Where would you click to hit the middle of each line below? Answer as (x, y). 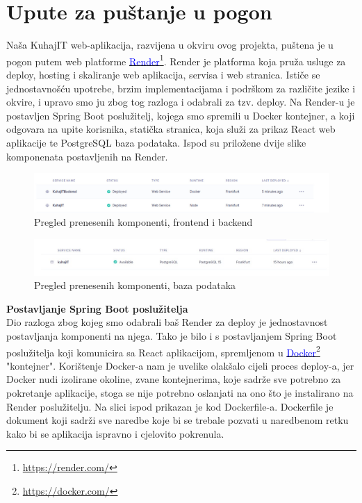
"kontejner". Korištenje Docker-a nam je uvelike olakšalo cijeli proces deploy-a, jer (180, 365)
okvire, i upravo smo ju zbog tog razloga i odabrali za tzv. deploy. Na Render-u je (181, 102)
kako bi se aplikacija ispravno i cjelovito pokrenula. (115, 433)
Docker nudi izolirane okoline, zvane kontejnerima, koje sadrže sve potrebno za (174, 379)
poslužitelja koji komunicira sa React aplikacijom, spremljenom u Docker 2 (163, 351)
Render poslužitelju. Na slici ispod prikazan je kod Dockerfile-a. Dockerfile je (170, 406)
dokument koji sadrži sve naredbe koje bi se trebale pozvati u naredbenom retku (178, 420)
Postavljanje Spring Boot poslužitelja (97, 308)
